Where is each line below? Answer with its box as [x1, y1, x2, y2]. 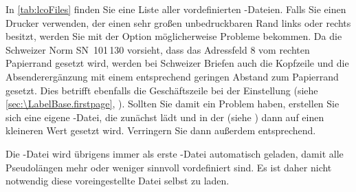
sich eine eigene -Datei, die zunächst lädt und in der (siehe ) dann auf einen [5, 109, 324, 124]
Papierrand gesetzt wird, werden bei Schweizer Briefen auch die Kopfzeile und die [5, 56, 349, 70]
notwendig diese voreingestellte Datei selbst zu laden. [5, 173, 230, 188]
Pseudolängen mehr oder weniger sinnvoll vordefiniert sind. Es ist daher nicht [5, 160, 332, 174]
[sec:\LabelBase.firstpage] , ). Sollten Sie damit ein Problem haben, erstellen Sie [5, 96, 340, 111]
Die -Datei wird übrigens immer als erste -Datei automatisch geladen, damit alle [5, 146, 344, 160]
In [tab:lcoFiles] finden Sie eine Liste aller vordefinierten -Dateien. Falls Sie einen [5, 2, 346, 16]
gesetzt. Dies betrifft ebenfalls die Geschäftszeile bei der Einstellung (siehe [5, 83, 318, 97]
